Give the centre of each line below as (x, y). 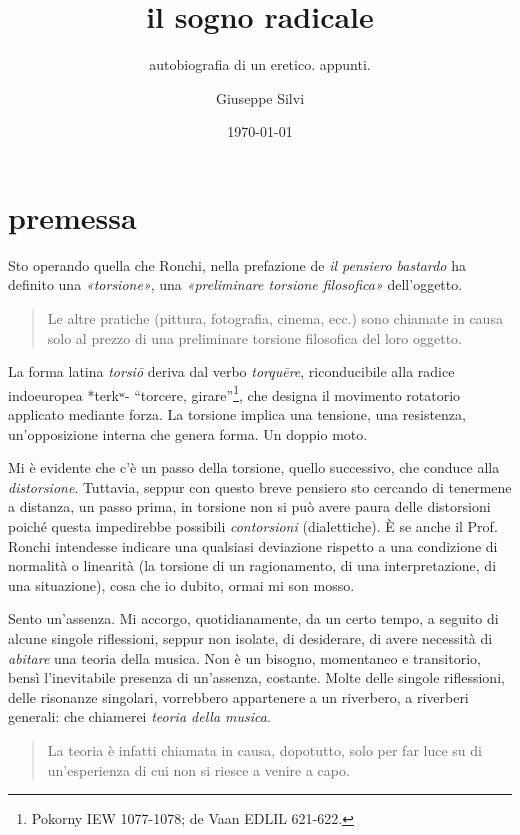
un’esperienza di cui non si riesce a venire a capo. (198, 769)
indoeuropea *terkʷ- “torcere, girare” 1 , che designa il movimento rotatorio (234, 393)
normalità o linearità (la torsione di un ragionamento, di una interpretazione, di (252, 565)
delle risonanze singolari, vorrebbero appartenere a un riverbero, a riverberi (238, 696)
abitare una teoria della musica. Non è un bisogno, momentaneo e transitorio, (244, 657)
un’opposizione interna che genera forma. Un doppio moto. (188, 433)
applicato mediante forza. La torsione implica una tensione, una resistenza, (237, 414)
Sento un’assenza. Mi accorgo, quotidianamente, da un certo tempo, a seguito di (253, 618)
